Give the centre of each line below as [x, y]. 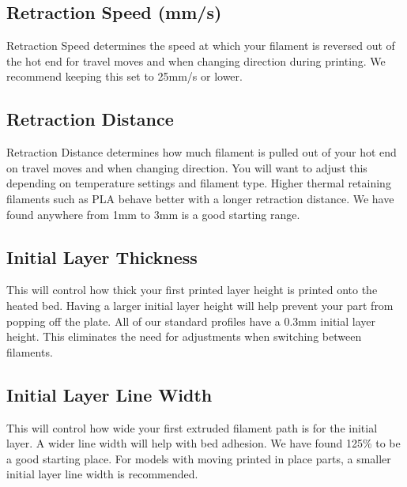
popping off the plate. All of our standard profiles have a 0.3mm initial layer [191, 321]
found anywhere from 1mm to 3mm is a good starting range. [153, 214]
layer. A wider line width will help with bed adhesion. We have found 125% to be [203, 443]
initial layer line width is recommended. [102, 474]
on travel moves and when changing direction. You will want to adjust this [187, 167]
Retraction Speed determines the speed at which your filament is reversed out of [201, 45]
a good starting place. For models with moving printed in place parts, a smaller [199, 458]
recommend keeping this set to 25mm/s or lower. [124, 76]
